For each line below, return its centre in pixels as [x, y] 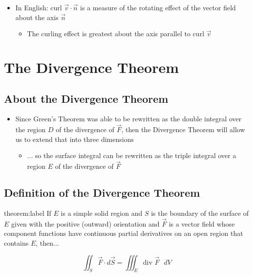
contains [16, 242]
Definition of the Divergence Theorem [102, 193]
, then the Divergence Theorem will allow [183, 129]
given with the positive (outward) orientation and [85, 223]
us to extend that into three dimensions [74, 139]
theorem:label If [28, 213]
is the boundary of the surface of [200, 213]
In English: [32, 7]
